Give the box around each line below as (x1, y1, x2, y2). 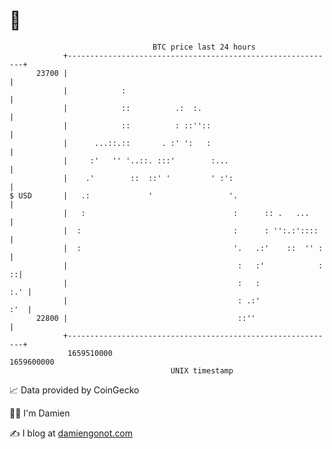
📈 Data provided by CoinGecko (9, 384, 140, 396)
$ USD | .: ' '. (9, 190, 239, 201)
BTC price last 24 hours (152, 42, 256, 52)
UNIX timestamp (170, 365, 234, 376)
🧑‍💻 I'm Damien (9, 407, 71, 419)
